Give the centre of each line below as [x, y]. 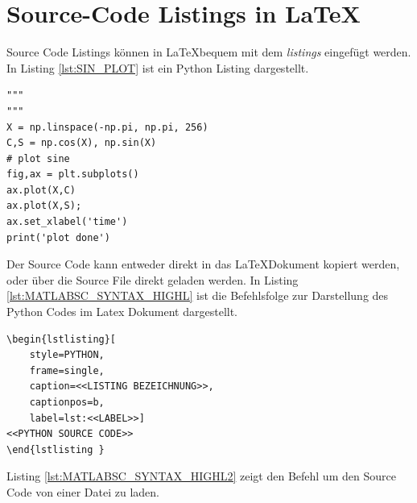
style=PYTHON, [67, 355]
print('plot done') [58, 237]
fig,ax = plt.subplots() [73, 175]
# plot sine [38, 158]
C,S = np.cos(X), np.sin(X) [82, 143]
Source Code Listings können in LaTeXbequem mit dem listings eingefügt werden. [209, 52]
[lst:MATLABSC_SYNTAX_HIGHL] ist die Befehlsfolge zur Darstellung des [198, 295]
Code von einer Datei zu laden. [83, 491]
